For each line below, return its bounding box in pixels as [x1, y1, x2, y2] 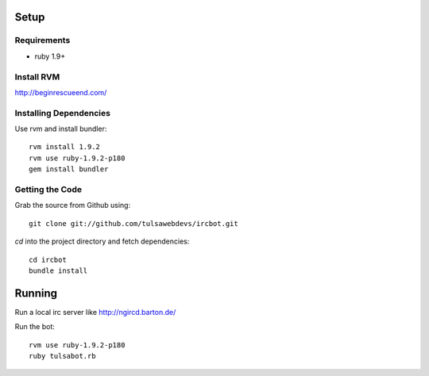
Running [14, 286, 58, 300]
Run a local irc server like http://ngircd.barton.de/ [14, 307, 176, 317]
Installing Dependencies [14, 107, 111, 118]
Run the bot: [14, 322, 56, 332]
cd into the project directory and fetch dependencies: [14, 236, 190, 246]
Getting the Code [14, 183, 83, 194]
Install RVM [14, 71, 60, 82]
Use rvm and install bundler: [14, 124, 107, 134]
